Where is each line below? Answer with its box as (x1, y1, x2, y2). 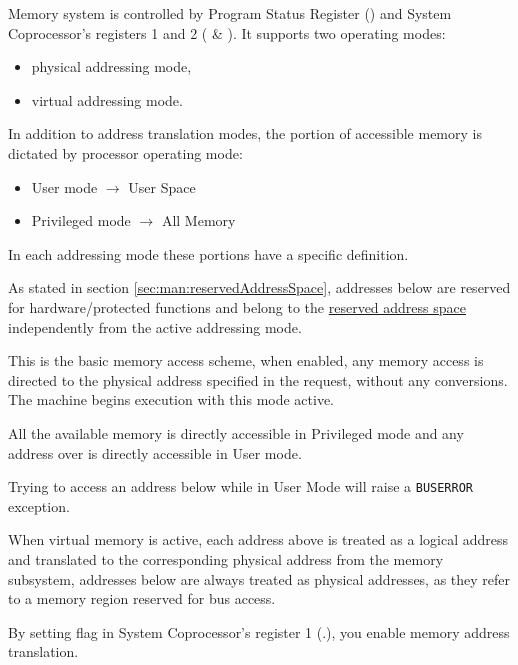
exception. (8, 495, 70, 516)
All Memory (161, 210, 236, 231)
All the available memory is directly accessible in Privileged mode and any (8, 422, 464, 443)
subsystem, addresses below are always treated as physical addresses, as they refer (8, 568, 511, 589)
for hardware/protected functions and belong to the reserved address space (8, 296, 467, 317)
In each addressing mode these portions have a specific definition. (8, 243, 409, 264)
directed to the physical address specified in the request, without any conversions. (8, 369, 508, 390)
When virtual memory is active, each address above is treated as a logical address (8, 529, 509, 550)
